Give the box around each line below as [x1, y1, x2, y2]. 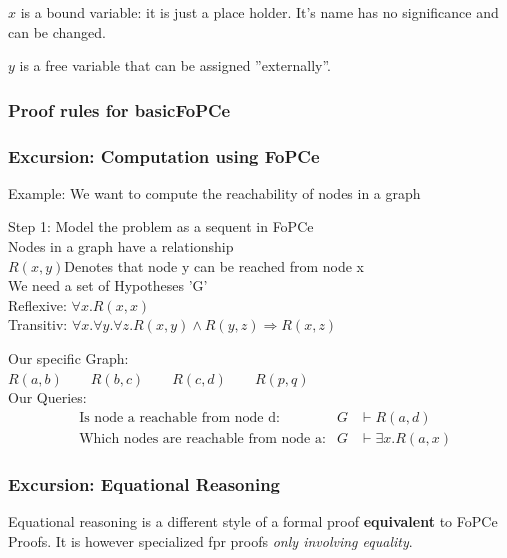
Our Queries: [8, 387, 87, 408]
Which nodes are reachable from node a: [79, 431, 326, 446]
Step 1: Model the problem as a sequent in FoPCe [8, 216, 314, 237]
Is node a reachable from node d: [79, 410, 280, 425]
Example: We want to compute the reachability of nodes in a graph [8, 182, 421, 203]
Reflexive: [8, 294, 67, 315]
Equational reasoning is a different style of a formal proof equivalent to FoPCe [8, 511, 498, 532]
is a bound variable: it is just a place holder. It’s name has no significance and [20, 2, 499, 22]
